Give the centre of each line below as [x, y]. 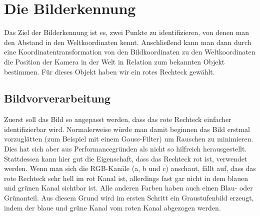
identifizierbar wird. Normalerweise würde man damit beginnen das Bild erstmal [127, 129]
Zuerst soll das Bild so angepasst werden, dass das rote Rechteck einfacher [118, 119]
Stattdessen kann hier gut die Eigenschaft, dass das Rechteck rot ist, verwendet [126, 158]
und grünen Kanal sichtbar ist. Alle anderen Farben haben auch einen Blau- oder [128, 188]
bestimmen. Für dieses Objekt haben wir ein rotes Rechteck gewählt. [109, 71]
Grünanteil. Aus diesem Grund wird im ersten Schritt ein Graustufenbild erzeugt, [129, 198]
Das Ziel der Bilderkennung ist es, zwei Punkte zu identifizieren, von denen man [127, 32]
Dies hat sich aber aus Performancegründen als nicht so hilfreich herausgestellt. [125, 149]
